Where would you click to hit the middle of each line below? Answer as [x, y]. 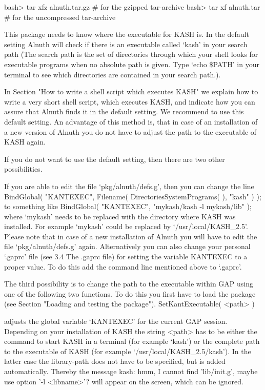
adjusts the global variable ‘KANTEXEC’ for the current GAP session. [116, 321]
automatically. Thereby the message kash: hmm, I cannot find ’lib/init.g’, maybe [131, 371]
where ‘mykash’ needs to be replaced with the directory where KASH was [120, 216]
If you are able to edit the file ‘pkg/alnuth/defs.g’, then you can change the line [129, 186]
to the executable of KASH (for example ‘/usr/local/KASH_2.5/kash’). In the [128, 351]
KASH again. [25, 142]
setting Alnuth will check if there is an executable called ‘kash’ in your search [126, 44]
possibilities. [23, 169]
